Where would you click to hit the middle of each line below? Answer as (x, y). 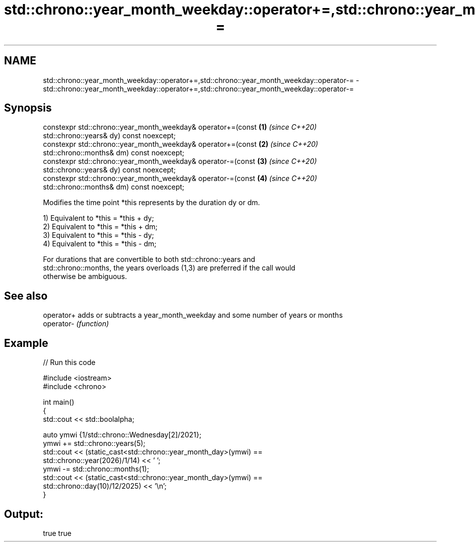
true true (57, 533)
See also (26, 296)
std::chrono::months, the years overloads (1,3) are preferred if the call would (169, 268)
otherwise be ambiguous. (85, 277)
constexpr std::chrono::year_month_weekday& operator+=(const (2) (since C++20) (181, 144)
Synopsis (28, 108)
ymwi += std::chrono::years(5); (94, 443)
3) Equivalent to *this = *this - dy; (99, 235)
